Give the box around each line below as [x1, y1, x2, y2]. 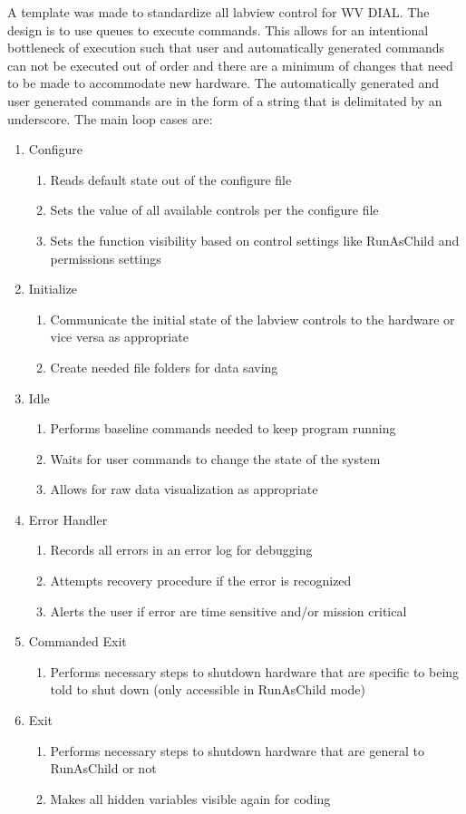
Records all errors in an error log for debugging [50, 540, 313, 559]
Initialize [28, 279, 78, 298]
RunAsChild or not [50, 759, 157, 778]
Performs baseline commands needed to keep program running [50, 419, 396, 438]
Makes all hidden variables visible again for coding [50, 789, 331, 808]
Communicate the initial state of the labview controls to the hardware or [50, 309, 455, 328]
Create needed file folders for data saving [50, 357, 278, 376]
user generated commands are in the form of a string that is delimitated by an [7, 91, 442, 110]
